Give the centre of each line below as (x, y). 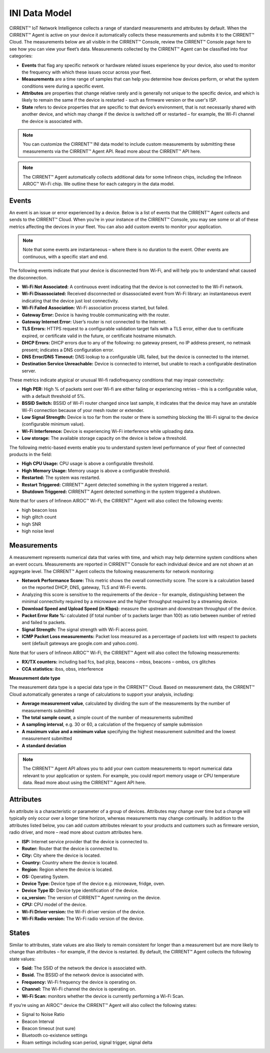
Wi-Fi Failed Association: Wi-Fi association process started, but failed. (95, 308)
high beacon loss (39, 510)
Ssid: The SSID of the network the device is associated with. (84, 968)
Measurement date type (35, 678)
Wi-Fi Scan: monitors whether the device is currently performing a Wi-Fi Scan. (103, 996)
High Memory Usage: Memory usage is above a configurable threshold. (96, 470)
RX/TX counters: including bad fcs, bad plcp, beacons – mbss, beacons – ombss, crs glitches (119, 662)
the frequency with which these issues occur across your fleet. (87, 72)
